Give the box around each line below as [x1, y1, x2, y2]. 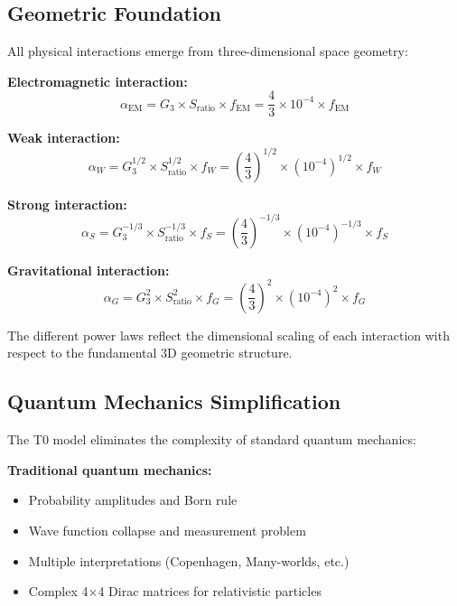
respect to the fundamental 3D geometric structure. [7, 343, 293, 362]
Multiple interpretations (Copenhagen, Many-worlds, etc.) [28, 551, 350, 570]
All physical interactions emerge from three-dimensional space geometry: [7, 42, 408, 61]
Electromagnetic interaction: [7, 71, 188, 90]
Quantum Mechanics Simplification [7, 387, 341, 415]
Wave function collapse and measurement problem [28, 520, 306, 539]
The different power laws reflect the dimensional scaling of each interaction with [7, 325, 450, 344]
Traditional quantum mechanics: [7, 460, 212, 479]
